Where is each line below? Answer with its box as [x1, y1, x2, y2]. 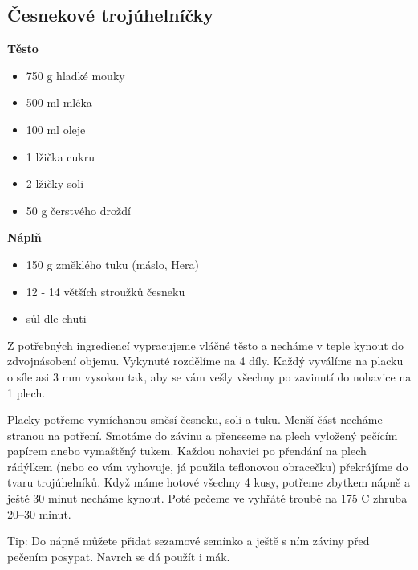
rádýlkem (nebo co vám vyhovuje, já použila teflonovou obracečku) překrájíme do [7, 458, 408, 474]
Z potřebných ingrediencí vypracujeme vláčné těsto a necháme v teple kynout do [7, 336, 404, 353]
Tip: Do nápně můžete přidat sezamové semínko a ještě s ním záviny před [7, 532, 370, 549]
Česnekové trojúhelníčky [7, 2, 213, 27]
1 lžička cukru [26, 148, 95, 165]
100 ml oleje [26, 120, 86, 137]
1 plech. [7, 384, 46, 401]
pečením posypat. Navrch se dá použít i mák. [7, 548, 230, 564]
